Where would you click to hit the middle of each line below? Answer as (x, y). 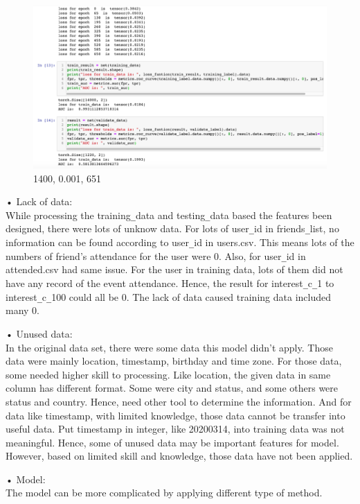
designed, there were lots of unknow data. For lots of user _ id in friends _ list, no (172, 228)
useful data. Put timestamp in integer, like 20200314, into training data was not (175, 429)
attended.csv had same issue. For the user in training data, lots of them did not (174, 269)
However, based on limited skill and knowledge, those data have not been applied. (179, 456)
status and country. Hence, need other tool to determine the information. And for (179, 401)
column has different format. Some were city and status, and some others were (172, 388)
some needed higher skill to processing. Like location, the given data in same (168, 374)
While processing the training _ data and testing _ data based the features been (169, 215)
